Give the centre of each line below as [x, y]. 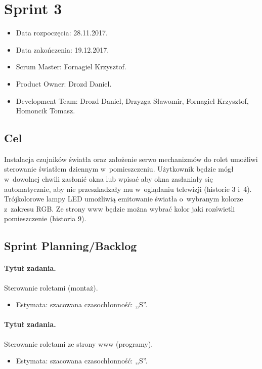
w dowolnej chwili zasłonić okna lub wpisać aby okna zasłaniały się [108, 179]
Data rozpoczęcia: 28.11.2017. [62, 33]
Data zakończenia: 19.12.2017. [62, 49]
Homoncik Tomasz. [46, 111]
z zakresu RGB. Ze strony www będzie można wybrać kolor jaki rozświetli [120, 208]
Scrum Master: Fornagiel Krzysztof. [71, 67]
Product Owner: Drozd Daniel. [64, 83]
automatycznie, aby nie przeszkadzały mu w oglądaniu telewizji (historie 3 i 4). [128, 189]
